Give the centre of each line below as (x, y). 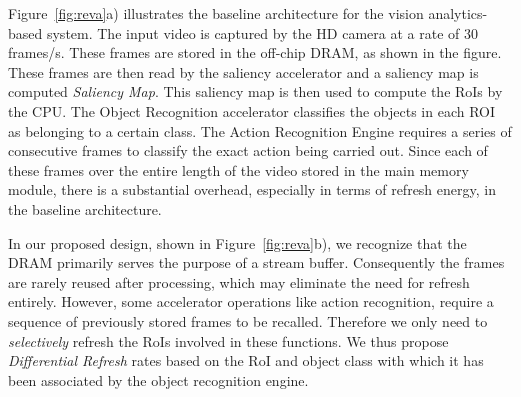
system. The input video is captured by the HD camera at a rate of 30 (262, 32)
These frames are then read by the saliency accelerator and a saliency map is (243, 71)
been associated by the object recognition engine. (158, 379)
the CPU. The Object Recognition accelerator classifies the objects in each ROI (252, 110)
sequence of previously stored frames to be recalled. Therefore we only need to (248, 320)
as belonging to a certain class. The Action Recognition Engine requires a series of (260, 130)
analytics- (458, 13)
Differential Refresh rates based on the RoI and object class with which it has (246, 360)
